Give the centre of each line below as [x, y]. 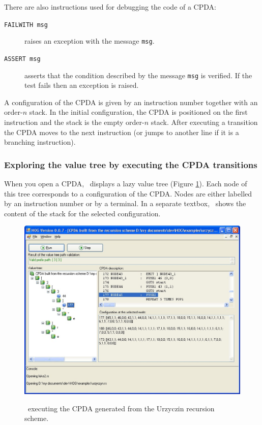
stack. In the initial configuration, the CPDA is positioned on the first [138, 112]
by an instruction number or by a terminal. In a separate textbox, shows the [125, 203]
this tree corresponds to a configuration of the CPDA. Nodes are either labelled [128, 193]
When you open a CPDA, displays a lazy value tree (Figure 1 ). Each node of [126, 183]
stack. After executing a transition [204, 122]
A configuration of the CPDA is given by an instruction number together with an [131, 102]
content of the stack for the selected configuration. [82, 213]
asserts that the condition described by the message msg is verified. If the [138, 75]
